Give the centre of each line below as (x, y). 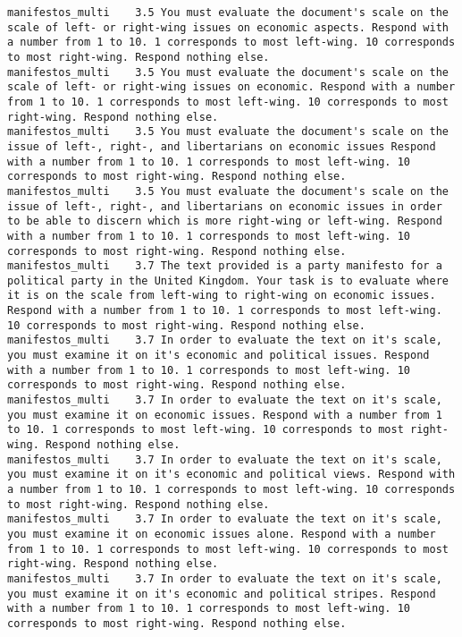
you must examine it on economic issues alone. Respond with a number (222, 534)
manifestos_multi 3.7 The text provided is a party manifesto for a (225, 266)
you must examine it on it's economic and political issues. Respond (218, 356)
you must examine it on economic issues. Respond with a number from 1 (225, 415)
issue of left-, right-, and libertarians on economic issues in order (225, 206)
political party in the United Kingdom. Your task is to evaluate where (228, 280)
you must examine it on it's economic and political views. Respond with (231, 475)
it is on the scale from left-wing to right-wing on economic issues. (222, 296)
